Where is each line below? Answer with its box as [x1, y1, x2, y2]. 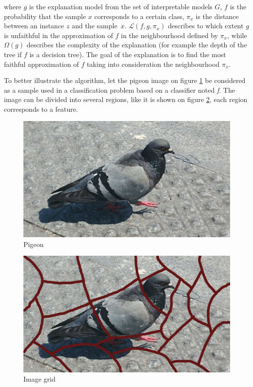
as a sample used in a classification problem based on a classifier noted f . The [4, 84, 235, 95]
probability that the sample [4, 11, 86, 21]
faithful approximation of [4, 59, 79, 69]
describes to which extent [168, 20, 244, 31]
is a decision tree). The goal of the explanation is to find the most [29, 49, 226, 59]
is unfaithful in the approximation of [4, 30, 113, 40]
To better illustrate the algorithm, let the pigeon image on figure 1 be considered [4, 75, 246, 85]
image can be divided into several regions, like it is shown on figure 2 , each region [4, 94, 248, 104]
